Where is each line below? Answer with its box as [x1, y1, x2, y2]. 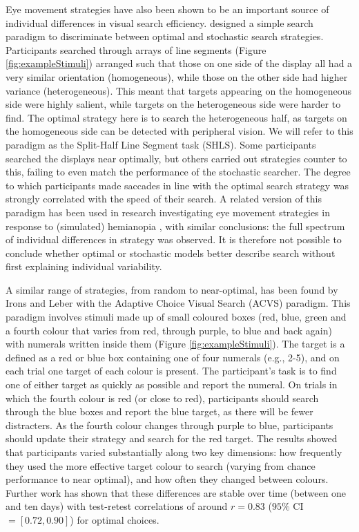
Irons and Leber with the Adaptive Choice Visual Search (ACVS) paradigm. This [6, 296, 351, 310]
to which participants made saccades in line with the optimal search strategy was [6, 178, 349, 192]
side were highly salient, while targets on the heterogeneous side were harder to [6, 97, 341, 111]
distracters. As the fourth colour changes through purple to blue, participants [6, 417, 333, 432]
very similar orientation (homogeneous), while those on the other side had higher [6, 69, 348, 84]
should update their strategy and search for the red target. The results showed [6, 431, 338, 446]
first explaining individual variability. [6, 259, 162, 274]
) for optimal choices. [70, 512, 159, 526]
